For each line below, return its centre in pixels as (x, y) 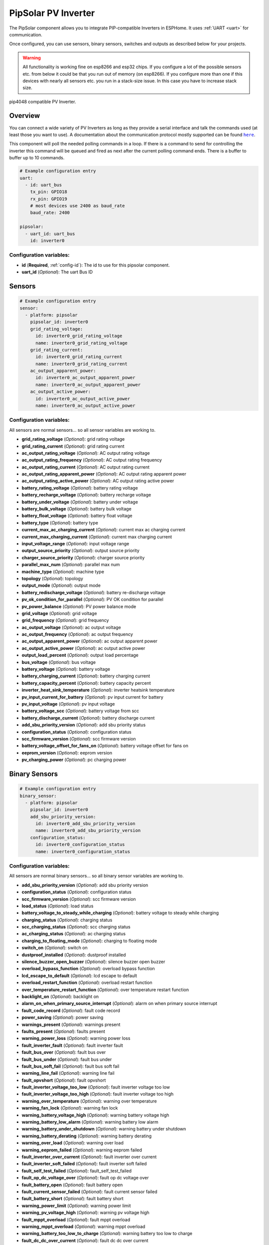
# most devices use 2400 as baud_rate (77, 206)
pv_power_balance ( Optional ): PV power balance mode (79, 606)
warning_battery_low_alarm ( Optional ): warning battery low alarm (90, 1122)
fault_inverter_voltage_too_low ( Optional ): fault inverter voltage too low (96, 1087)
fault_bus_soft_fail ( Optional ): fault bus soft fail (70, 1066)
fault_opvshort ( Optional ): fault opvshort (64, 1080)
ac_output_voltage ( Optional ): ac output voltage (71, 627)
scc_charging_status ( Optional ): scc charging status (76, 927)
